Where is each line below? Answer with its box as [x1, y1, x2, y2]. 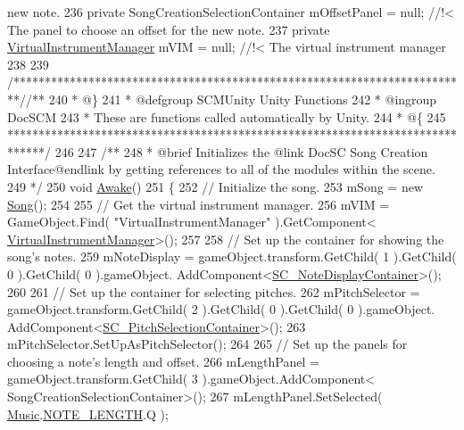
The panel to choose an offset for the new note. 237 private [7, 20, 330, 38]
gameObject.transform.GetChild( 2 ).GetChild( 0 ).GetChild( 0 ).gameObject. [7, 300, 435, 318]
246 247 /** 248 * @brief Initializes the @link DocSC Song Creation [54, 142, 428, 161]
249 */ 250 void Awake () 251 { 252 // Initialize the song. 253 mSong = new [7, 177, 423, 195]
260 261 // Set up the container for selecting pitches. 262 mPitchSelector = [7, 282, 420, 301]
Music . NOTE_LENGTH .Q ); [7, 404, 169, 423]
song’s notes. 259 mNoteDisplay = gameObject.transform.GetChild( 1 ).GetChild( [7, 247, 457, 266]
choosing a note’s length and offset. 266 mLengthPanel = [7, 351, 319, 370]
